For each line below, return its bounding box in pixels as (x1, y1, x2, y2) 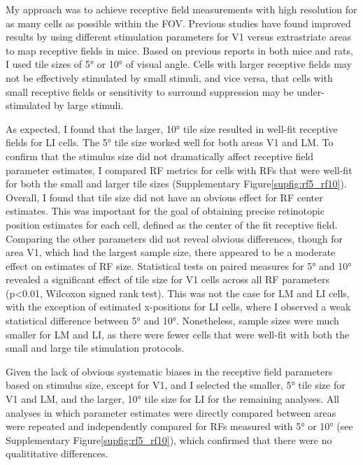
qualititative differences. (6, 446, 108, 461)
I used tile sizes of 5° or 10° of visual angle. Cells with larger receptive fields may (6, 57, 352, 71)
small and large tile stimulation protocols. (6, 341, 185, 355)
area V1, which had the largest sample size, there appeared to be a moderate (6, 245, 336, 259)
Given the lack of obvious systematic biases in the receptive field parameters (6, 364, 333, 378)
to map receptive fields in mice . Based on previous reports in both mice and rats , (6, 43, 353, 57)
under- (297, 84, 325, 99)
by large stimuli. (53, 98, 124, 113)
